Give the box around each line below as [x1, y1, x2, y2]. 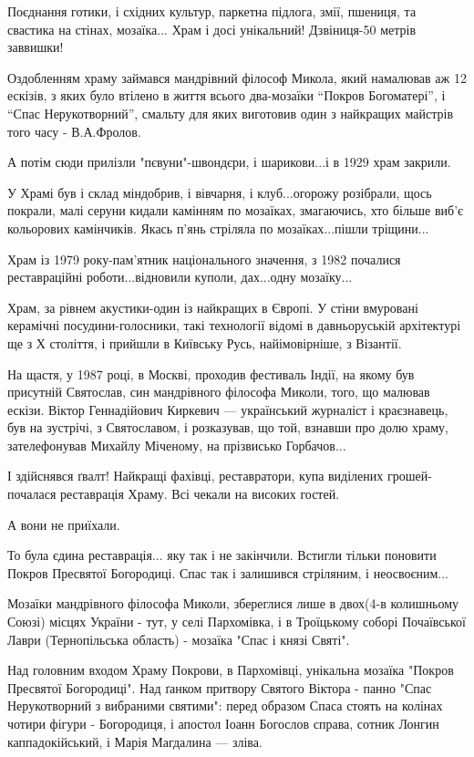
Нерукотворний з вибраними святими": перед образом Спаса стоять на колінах [7, 696, 443, 715]
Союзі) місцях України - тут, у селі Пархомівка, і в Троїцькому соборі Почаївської [7, 612, 466, 631]
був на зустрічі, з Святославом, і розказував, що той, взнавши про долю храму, [7, 418, 449, 437]
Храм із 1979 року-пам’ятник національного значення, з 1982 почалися [7, 249, 401, 268]
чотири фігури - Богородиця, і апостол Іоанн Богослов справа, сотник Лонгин [7, 714, 439, 732]
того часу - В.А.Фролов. [7, 121, 141, 140]
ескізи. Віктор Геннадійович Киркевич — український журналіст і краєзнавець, [7, 399, 448, 419]
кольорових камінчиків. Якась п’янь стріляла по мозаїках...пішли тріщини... [7, 218, 429, 237]
